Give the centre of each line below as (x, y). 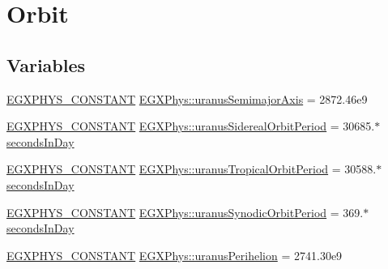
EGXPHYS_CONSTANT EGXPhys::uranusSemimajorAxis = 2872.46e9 (187, 98)
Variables (46, 64)
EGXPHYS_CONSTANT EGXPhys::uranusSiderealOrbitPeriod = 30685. (191, 126)
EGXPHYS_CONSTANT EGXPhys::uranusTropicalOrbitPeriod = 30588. (192, 169)
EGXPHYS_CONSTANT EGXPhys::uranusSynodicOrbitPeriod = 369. (185, 212)
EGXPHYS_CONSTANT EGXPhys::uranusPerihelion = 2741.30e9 (175, 255)
